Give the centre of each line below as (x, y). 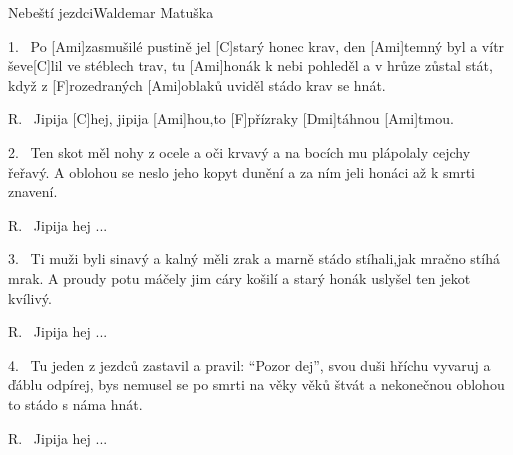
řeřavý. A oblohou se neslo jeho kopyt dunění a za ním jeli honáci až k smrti (242, 171)
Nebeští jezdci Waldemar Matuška (111, 12)
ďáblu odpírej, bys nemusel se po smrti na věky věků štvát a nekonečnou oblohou (256, 384)
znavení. (33, 191)
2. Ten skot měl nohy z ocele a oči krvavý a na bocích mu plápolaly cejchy (239, 151)
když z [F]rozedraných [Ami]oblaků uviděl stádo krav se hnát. (197, 84)
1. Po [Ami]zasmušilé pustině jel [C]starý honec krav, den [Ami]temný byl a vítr (256, 45)
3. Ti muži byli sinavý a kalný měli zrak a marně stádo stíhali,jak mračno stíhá (254, 258)
